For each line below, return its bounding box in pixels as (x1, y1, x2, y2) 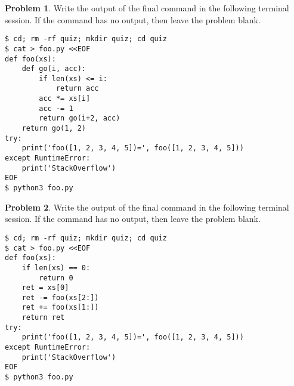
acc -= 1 (39, 104, 73, 113)
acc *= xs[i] (39, 94, 91, 103)
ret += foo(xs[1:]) (21, 303, 99, 312)
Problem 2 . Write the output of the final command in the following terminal (5, 200, 289, 213)
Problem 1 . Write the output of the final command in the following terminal (5, 2, 289, 14)
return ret (21, 313, 65, 322)
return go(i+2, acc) (39, 114, 120, 123)
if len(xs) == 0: (21, 263, 91, 272)
